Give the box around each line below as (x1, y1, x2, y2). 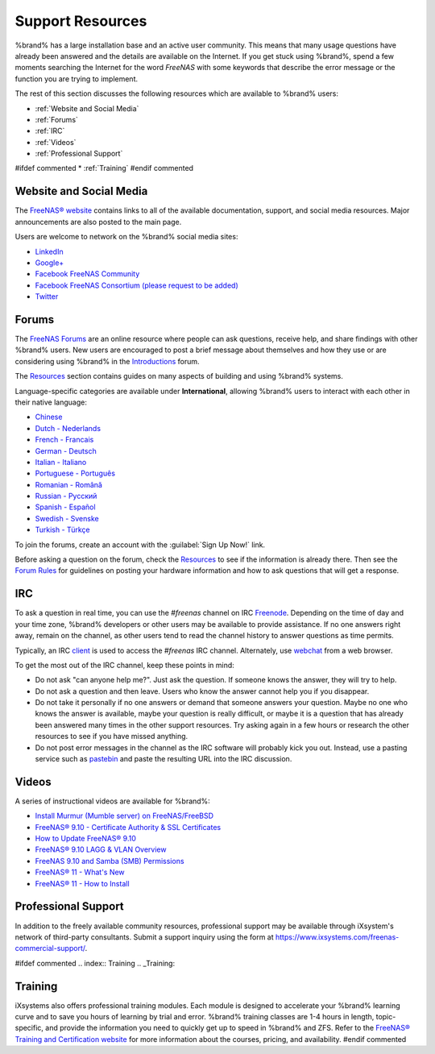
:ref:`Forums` (35, 114, 78, 124)
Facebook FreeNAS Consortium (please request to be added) (35, 280, 239, 290)
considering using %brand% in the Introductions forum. (14, 356, 201, 366)
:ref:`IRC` (35, 126, 65, 136)
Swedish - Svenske (35, 513, 100, 523)
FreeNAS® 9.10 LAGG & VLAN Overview (35, 844, 167, 854)
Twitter (35, 292, 59, 301)
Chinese (35, 412, 63, 422)
